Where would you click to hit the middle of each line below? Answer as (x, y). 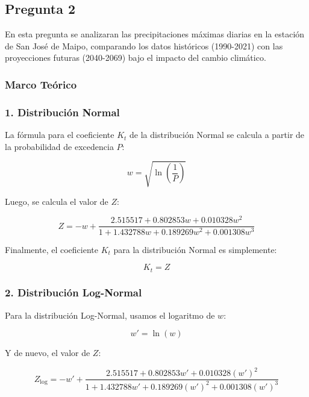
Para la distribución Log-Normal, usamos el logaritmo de (110, 315)
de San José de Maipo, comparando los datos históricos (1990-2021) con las (144, 45)
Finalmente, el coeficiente (51, 249)
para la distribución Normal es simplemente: (195, 249)
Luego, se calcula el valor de (57, 201)
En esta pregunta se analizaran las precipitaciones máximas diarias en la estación (155, 34)
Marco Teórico (41, 84)
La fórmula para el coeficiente (60, 135)
